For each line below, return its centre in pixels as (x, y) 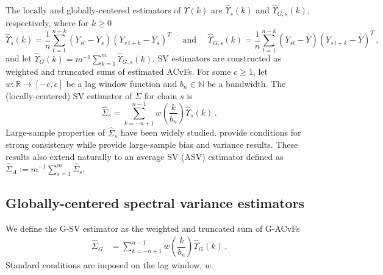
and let (19, 58)
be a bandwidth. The (246, 83)
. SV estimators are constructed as (217, 58)
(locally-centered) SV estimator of (69, 95)
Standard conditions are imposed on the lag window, (104, 265)
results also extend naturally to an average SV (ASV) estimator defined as (145, 156)
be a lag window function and (122, 83)
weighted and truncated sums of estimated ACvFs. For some (118, 71)
